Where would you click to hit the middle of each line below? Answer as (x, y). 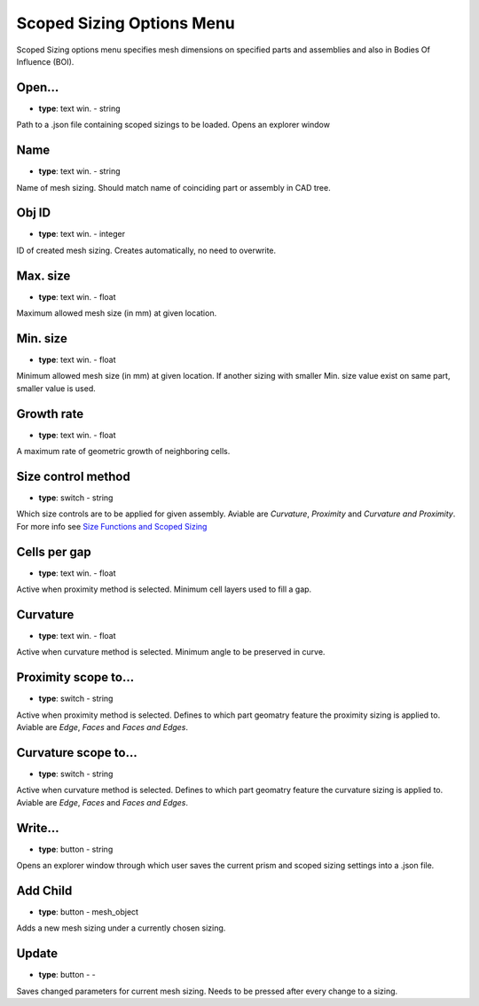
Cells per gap (54, 551)
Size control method (73, 476)
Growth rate (50, 414)
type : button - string (76, 849)
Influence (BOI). (45, 61)
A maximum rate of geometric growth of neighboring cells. (123, 452)
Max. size (43, 275)
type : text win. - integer (82, 234)
